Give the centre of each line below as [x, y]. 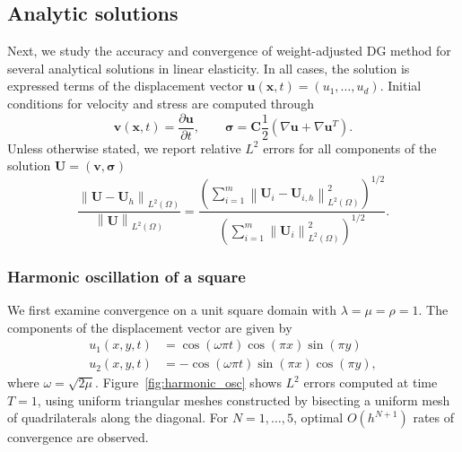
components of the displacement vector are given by [150, 327]
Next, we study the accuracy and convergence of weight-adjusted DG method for [229, 51]
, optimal [318, 417]
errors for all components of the [350, 148]
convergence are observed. [78, 437]
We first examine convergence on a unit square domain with [172, 309]
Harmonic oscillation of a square [126, 276]
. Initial [401, 86]
